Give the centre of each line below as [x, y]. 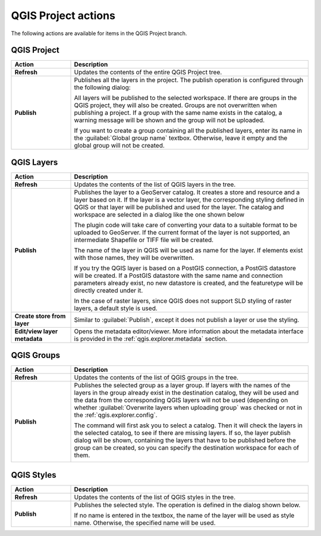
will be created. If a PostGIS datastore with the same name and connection [178, 275]
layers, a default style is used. [116, 308]
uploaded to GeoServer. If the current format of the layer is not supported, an [182, 232]
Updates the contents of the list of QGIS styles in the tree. [155, 497]
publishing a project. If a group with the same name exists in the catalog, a [178, 113]
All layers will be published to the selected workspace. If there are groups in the [185, 98]
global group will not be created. [119, 146]
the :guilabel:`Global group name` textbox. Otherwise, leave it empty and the [181, 138]
